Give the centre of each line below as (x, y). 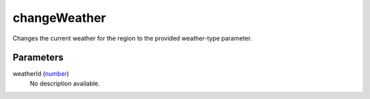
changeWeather (59, 18)
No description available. (65, 83)
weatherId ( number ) (41, 74)
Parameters (38, 58)
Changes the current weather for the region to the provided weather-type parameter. (133, 38)
